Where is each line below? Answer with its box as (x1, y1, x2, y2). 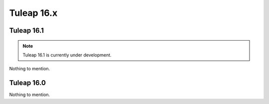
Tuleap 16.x (9, 7, 58, 18)
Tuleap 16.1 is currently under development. (22, 52, 112, 58)
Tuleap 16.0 (9, 79, 46, 87)
